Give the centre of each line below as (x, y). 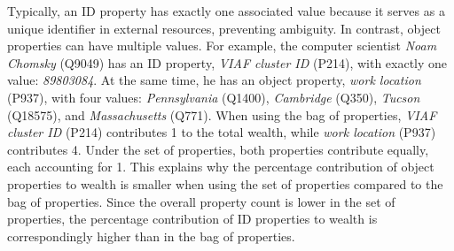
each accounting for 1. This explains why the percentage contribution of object (221, 167)
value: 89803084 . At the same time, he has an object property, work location (214, 80)
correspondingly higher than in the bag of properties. (151, 236)
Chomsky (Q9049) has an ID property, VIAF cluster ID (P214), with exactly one (227, 62)
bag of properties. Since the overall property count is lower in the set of (201, 201)
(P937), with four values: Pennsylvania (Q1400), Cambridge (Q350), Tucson (214, 97)
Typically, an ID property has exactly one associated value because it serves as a (226, 11)
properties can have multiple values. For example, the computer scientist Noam (222, 46)
